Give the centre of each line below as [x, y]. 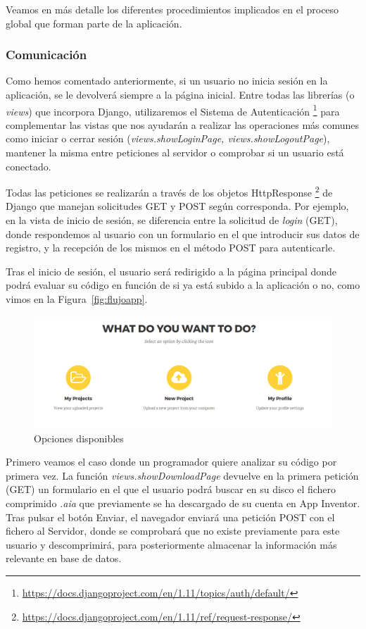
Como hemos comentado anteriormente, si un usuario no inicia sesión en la [167, 81]
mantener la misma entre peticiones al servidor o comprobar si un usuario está [175, 152]
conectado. [29, 166]
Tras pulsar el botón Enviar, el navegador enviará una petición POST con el [170, 517]
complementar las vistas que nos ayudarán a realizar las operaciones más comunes [183, 124]
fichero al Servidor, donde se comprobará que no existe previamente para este [173, 531]
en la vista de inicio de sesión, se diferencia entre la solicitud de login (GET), [172, 220]
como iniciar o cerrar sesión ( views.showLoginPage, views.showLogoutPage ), [168, 138]
